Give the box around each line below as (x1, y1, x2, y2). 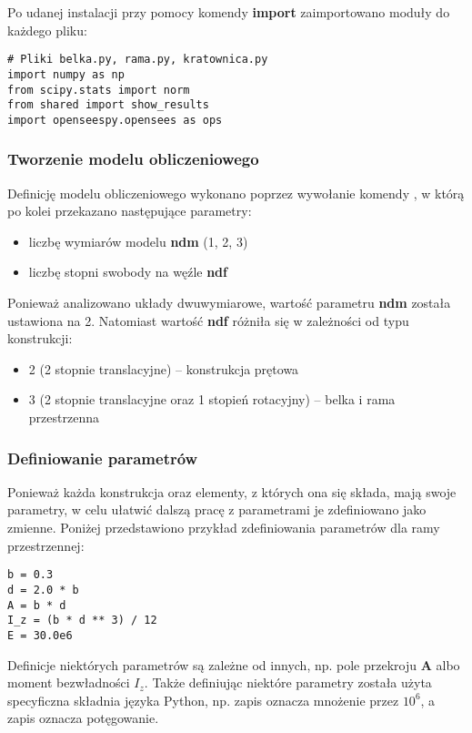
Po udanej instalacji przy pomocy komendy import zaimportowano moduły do (7, 3, 450, 21)
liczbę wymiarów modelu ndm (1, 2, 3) (28, 231, 248, 250)
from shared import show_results (7, 98, 209, 112)
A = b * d (7, 598, 66, 612)
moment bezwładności (7, 673, 130, 692)
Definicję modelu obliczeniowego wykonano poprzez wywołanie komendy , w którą (7, 183, 465, 202)
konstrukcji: (7, 329, 73, 348)
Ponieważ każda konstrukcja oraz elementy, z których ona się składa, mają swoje (7, 482, 457, 501)
